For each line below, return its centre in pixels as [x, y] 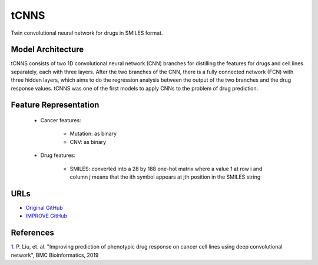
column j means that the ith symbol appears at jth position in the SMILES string [165, 177]
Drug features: [58, 155]
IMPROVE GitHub [47, 216]
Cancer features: [61, 120]
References [32, 233]
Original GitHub [44, 207]
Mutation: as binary [93, 134]
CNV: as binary [88, 142]
